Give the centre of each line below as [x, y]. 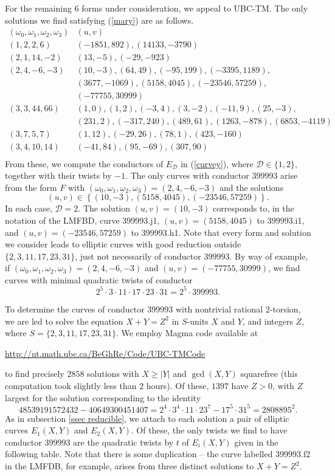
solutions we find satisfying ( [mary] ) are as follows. [99, 20]
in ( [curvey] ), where [217, 163]
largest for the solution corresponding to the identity [103, 397]
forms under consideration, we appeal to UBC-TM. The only [195, 8]
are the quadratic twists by [123, 442]
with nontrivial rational [219, 309]
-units [198, 321]
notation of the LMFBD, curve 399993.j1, [82, 220]
